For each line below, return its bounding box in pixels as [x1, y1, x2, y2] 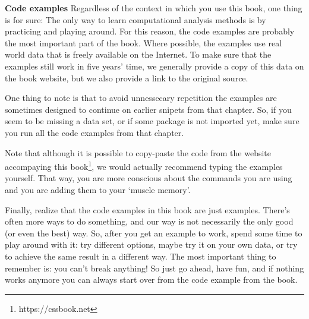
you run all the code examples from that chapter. [5, 126, 184, 138]
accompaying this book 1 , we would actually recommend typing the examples [5, 159, 283, 172]
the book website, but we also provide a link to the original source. [5, 71, 248, 84]
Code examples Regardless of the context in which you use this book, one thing [5, 2, 302, 14]
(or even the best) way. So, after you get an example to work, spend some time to [5, 226, 302, 239]
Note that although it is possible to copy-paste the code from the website [5, 146, 271, 159]
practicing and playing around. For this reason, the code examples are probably [5, 25, 295, 37]
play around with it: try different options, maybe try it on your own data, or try [5, 238, 298, 251]
